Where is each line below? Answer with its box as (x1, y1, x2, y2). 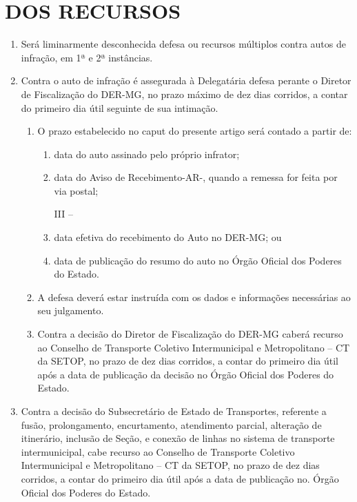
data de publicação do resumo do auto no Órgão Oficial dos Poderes (54, 253, 342, 267)
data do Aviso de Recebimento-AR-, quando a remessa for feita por (54, 170, 338, 184)
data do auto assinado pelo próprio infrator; (54, 146, 240, 161)
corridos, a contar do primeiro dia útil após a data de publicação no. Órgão (21, 471, 339, 485)
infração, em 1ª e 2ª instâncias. (21, 50, 153, 64)
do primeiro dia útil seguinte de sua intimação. (21, 100, 218, 115)
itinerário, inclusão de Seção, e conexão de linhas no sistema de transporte (21, 431, 335, 445)
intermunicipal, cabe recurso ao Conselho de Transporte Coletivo (21, 444, 295, 458)
